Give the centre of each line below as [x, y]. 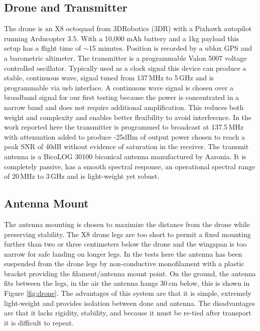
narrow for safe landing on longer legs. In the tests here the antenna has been [123, 253]
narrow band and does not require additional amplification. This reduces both [124, 107]
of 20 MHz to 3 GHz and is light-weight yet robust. [82, 176]
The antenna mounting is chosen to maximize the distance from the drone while [127, 224]
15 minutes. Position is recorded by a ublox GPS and [170, 48]
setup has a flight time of [43, 48]
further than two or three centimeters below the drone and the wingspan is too [125, 244]
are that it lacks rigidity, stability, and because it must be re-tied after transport [128, 313]
